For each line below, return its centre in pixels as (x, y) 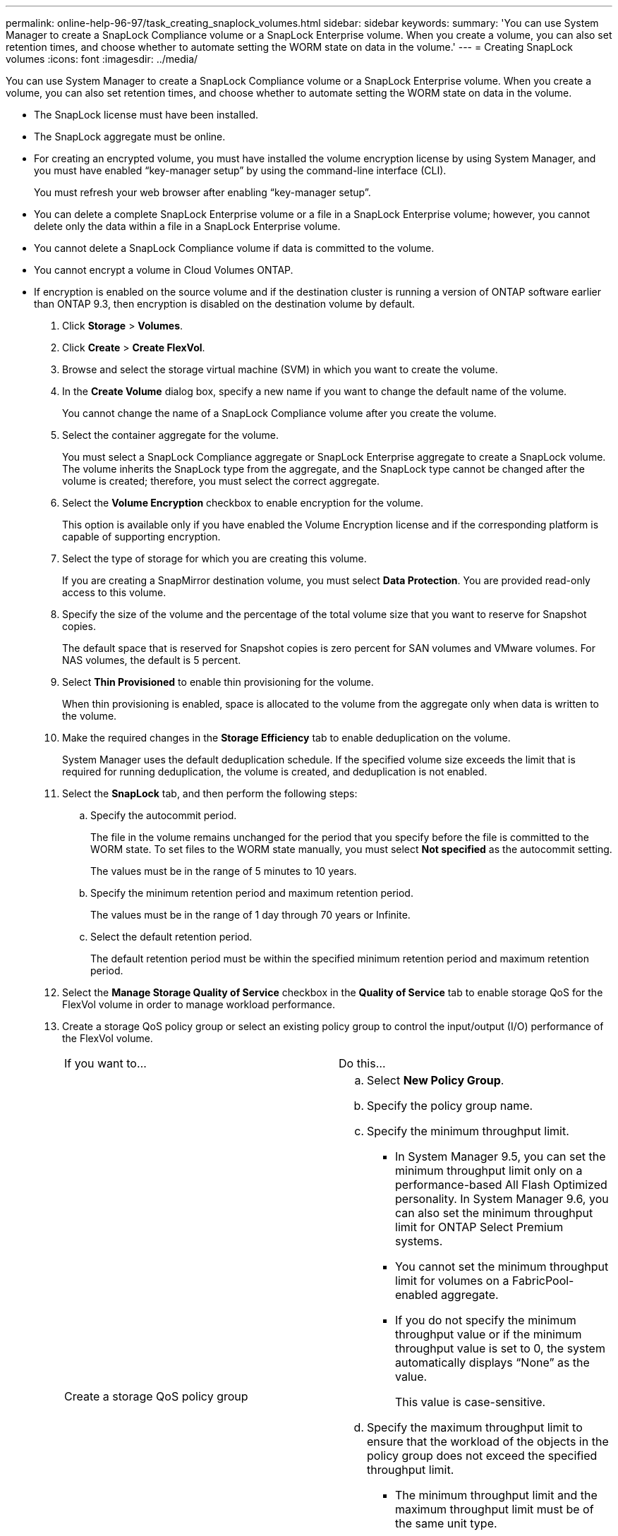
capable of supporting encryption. (141, 537)
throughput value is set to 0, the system (500, 1348)
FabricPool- (543, 1281)
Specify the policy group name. (450, 1106)
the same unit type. (446, 1523)
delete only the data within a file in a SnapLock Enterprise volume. (187, 226)
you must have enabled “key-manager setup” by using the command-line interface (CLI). (240, 170)
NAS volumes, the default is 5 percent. (152, 660)
